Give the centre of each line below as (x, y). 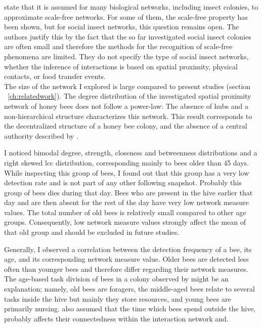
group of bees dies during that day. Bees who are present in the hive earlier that (128, 192)
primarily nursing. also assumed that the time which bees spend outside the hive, (130, 309)
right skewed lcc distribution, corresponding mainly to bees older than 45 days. (126, 162)
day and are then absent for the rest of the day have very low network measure (126, 202)
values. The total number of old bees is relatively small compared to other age (125, 212)
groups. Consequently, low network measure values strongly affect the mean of (125, 222)
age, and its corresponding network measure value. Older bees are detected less (126, 259)
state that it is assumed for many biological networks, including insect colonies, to (131, 7)
